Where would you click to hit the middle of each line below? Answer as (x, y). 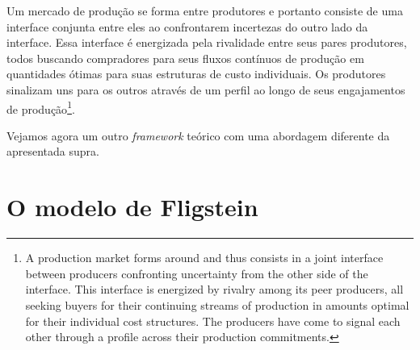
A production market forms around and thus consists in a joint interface (204, 258)
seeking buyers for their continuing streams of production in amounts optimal (217, 304)
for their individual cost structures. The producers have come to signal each (213, 321)
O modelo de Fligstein (132, 207)
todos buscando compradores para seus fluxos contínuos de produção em (185, 58)
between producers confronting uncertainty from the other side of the (197, 273)
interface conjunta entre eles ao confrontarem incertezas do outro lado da (187, 26)
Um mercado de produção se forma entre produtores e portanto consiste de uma (205, 10)
